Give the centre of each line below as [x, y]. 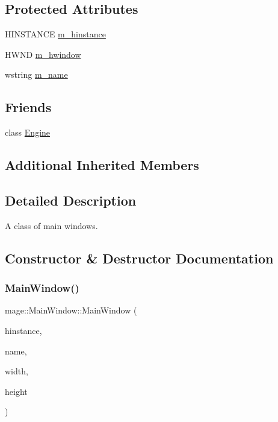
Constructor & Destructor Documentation [139, 258]
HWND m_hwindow [43, 54]
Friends [28, 107]
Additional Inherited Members [102, 165]
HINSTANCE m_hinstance [55, 34]
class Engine [28, 132]
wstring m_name [36, 74]
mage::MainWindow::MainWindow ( [71, 310]
